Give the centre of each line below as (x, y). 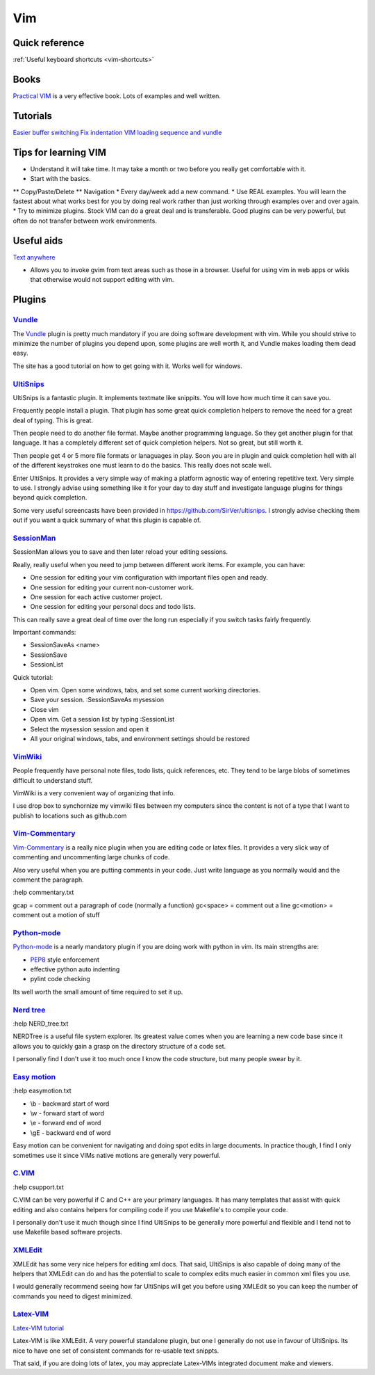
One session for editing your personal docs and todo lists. (113, 607)
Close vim (44, 709)
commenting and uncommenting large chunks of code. (91, 857)
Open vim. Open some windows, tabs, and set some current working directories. (145, 690)
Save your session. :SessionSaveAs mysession (97, 700)
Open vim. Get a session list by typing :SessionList (102, 720)
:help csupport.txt (38, 1187)
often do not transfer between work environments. (85, 221)
